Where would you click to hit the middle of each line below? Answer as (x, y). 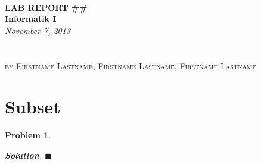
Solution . (24, 155)
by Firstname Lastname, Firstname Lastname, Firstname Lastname (131, 65)
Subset (33, 106)
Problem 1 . (28, 135)
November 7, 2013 (38, 30)
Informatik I (31, 19)
